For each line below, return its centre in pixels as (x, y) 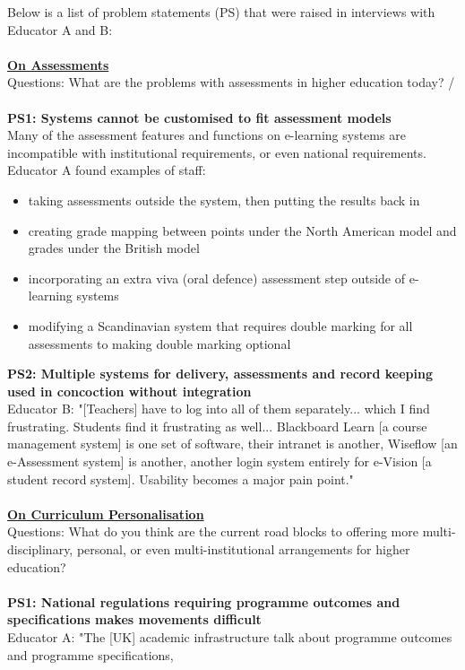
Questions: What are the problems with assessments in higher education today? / (231, 82)
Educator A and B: (60, 29)
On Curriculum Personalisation (106, 513)
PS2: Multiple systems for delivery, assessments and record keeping (220, 374)
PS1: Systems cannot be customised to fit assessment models (199, 117)
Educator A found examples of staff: (107, 170)
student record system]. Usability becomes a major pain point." (181, 479)
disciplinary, (40, 549)
